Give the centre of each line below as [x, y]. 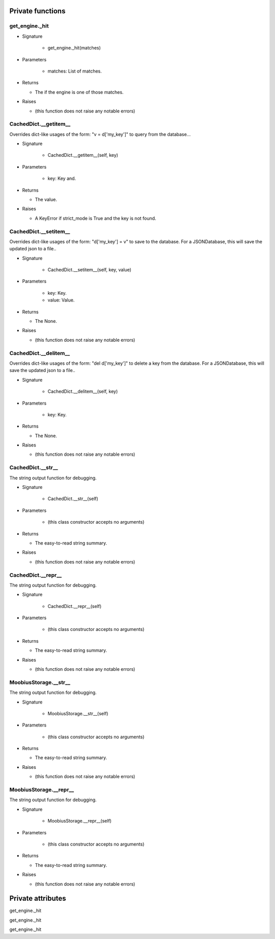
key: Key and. [62, 178]
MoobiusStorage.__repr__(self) [80, 821]
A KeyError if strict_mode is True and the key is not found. [95, 218]
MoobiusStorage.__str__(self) [78, 713]
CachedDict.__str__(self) [73, 499]
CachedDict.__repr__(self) [75, 606]
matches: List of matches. [75, 71]
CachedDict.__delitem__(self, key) [83, 391]
